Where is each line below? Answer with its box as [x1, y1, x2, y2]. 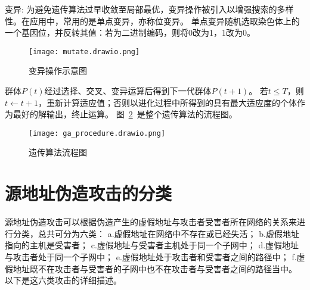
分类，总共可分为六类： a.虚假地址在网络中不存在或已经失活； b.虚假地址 [13, 227, 299, 239]
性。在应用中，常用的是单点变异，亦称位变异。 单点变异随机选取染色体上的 [5, 14, 300, 27]
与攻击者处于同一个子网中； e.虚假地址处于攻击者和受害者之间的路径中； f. [5, 250, 297, 263]
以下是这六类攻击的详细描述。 [5, 274, 122, 286]
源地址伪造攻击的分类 [5, 181, 172, 205]
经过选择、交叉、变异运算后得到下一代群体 [44, 85, 212, 97]
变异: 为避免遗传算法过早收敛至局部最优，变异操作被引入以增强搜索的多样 [5, 3, 294, 15]
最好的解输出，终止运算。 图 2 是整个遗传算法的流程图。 [13, 108, 237, 120]
